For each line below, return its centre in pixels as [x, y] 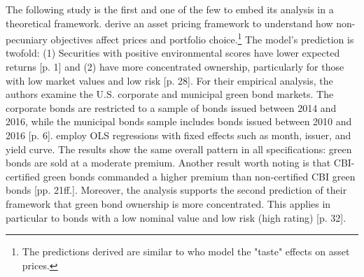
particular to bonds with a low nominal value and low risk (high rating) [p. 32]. [176, 217]
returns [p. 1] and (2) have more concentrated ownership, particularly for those [175, 67]
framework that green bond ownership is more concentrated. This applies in [168, 203]
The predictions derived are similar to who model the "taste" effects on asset [186, 251]
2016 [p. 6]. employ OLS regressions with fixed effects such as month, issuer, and [178, 135]
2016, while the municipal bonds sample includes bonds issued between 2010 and [179, 121]
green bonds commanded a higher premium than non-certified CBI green [199, 176]
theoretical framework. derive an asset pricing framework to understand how [169, 23]
